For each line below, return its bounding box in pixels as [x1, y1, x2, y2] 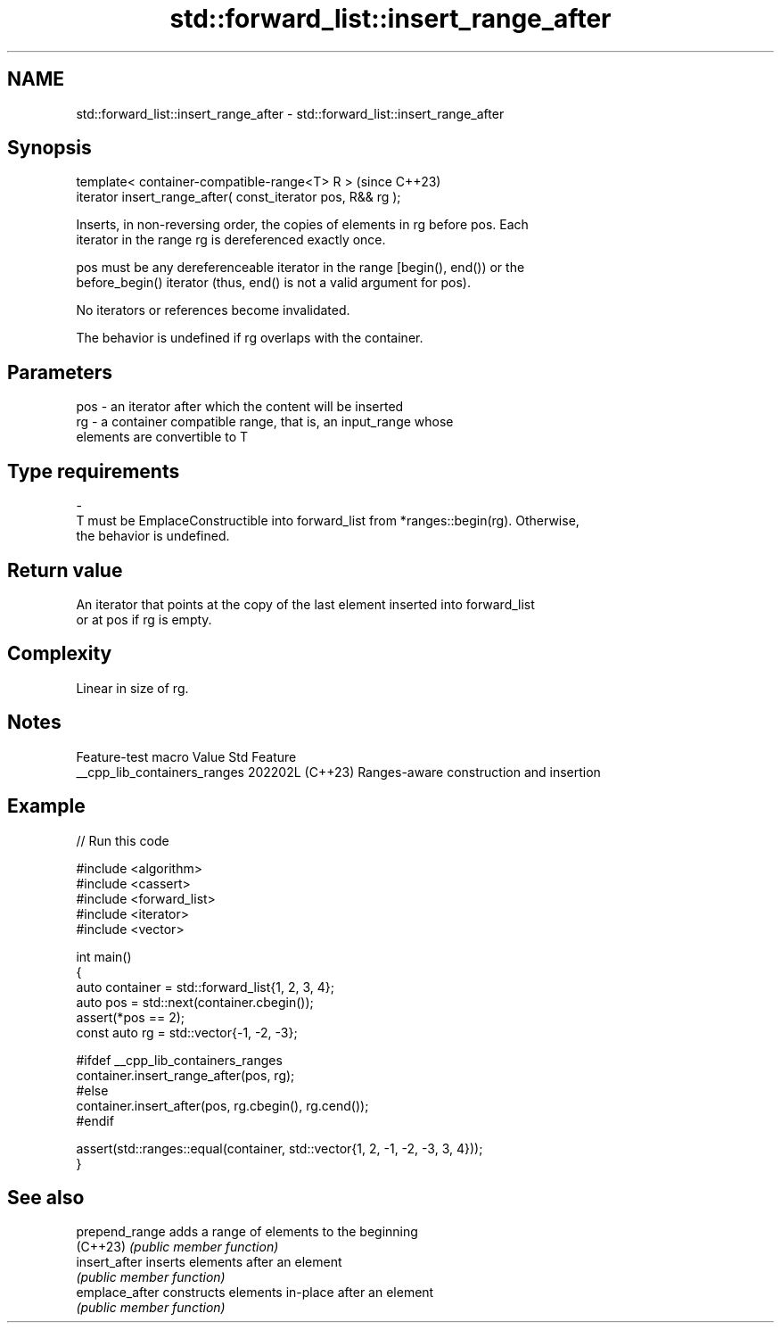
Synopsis [7, 136, 92, 160]
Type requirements [7, 459, 180, 483]
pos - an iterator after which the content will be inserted [76, 399, 404, 415]
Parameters [7, 360, 112, 384]
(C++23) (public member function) [76, 1239, 279, 1255]
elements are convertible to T [76, 429, 249, 445]
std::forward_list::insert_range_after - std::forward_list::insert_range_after [76, 105, 505, 121]
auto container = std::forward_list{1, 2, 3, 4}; [76, 979, 334, 995]
